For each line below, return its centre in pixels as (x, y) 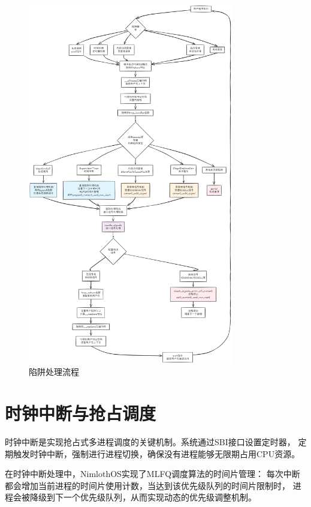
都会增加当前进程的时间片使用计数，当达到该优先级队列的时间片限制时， (147, 485)
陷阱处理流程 (54, 372)
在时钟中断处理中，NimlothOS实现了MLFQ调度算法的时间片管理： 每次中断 (153, 474)
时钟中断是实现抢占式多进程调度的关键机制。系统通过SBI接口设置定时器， (150, 442)
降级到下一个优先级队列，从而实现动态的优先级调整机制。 (143, 497)
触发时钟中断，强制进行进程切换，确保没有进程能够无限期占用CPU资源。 (156, 453)
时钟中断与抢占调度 (81, 413)
